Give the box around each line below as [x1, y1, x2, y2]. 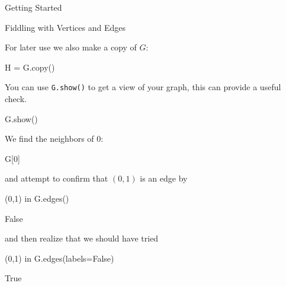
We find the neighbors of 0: [5, 132, 104, 145]
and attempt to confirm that [5, 172, 108, 185]
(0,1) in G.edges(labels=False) [5, 252, 114, 264]
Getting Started [5, 1, 62, 13]
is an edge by [140, 172, 188, 185]
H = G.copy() [5, 61, 55, 73]
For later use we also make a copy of [5, 41, 137, 53]
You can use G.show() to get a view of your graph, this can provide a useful [5, 81, 281, 93]
